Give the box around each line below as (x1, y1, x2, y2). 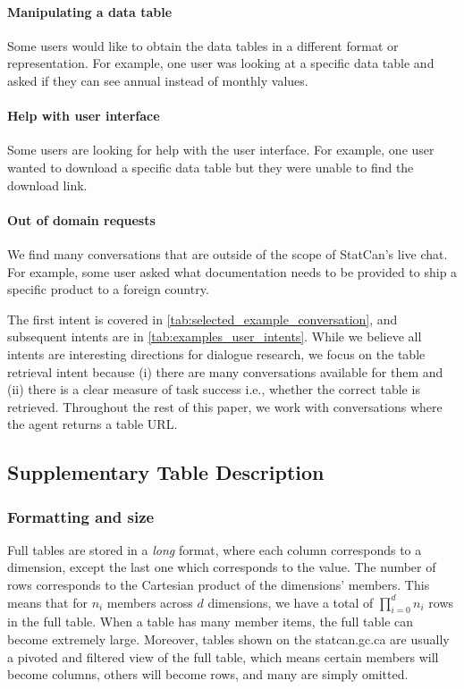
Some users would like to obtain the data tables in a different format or (7, 36, 399, 55)
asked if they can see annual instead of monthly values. (7, 71, 308, 89)
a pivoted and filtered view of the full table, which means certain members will (7, 647, 439, 666)
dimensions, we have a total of (207, 592, 374, 611)
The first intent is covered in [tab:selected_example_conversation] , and (7, 309, 398, 328)
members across (106, 592, 193, 611)
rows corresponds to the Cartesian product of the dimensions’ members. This (7, 576, 430, 594)
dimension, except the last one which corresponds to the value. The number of (7, 558, 436, 576)
